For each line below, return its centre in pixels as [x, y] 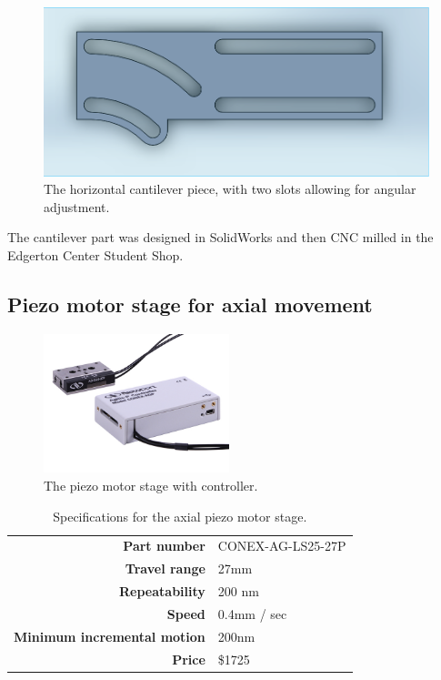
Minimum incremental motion [110, 636]
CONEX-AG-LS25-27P [282, 546]
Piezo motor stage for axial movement [190, 304]
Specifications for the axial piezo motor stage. [180, 516]
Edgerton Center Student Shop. [95, 254]
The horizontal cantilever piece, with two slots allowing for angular [230, 189]
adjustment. [77, 206]
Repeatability [162, 591]
